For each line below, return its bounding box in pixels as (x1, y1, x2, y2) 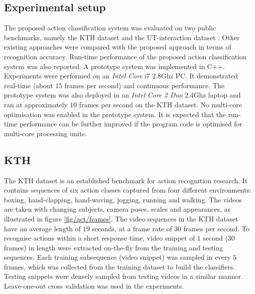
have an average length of (4, 223, 81, 233)
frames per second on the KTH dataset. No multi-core (79, 99, 242, 109)
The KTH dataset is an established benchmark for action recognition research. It (4, 175, 248, 185)
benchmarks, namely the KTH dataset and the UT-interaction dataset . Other (4, 32, 240, 42)
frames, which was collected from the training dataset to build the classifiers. (4, 261, 235, 271)
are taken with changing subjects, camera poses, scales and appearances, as (4, 204, 230, 214)
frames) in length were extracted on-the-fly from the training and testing (4, 242, 223, 252)
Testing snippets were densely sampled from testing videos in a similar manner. (4, 271, 243, 281)
